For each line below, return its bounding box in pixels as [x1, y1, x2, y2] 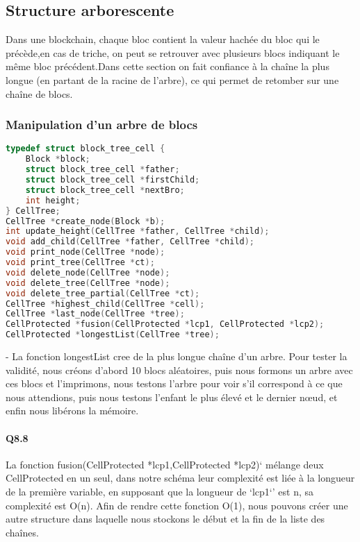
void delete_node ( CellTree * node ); [6, 267, 170, 278]
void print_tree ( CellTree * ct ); [6, 257, 155, 268]
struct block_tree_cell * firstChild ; [25, 175, 200, 185]
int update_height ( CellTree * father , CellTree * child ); [6, 226, 270, 237]
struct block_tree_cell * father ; [25, 164, 180, 175]
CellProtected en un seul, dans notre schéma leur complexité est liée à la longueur [6, 471, 355, 485]
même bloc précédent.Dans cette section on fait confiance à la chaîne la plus [6, 59, 329, 74]
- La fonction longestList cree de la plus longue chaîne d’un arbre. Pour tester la [6, 349, 347, 364]
